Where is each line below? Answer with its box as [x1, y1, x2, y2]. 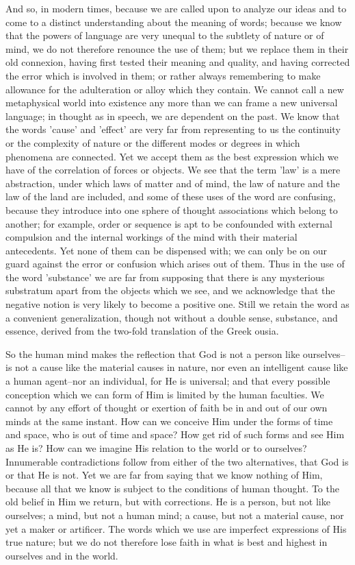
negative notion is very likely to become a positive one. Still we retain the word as [5, 297, 350, 311]
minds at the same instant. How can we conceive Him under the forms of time [5, 413, 333, 428]
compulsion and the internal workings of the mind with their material [5, 230, 298, 244]
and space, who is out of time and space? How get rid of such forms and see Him [5, 427, 345, 442]
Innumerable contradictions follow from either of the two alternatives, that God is [5, 454, 349, 468]
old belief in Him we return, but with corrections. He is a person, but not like [5, 494, 330, 509]
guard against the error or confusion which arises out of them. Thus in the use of [5, 256, 345, 271]
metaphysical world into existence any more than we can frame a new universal [5, 95, 338, 110]
